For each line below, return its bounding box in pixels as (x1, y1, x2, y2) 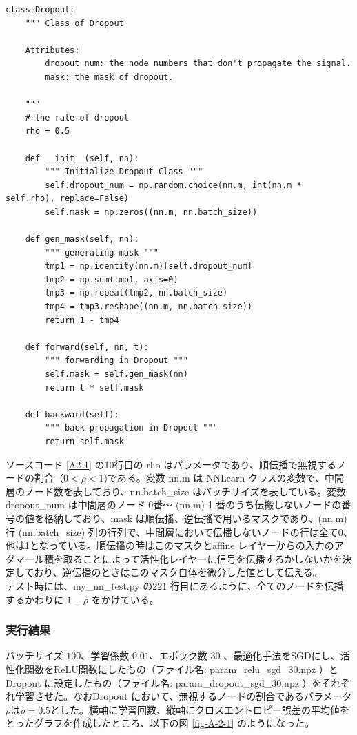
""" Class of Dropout (25, 18, 124, 28)
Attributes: (25, 45, 80, 55)
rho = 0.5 (25, 126, 70, 136)
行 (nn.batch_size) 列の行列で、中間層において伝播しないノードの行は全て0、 (6, 524, 353, 539)
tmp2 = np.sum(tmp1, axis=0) (45, 274, 178, 284)
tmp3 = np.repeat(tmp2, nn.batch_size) (45, 288, 228, 298)
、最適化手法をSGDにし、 (223, 648, 340, 663)
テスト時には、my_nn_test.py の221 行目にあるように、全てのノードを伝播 (6, 578, 344, 592)
